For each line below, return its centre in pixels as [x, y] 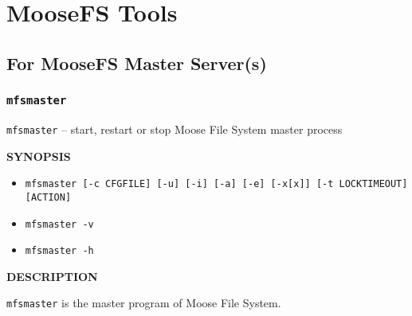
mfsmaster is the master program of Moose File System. [144, 303]
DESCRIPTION [52, 276]
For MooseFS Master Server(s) [137, 62]
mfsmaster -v [59, 224]
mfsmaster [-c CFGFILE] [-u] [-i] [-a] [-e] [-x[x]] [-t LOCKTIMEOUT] [216, 184]
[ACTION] [48, 197]
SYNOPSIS [39, 156]
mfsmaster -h [59, 251]
